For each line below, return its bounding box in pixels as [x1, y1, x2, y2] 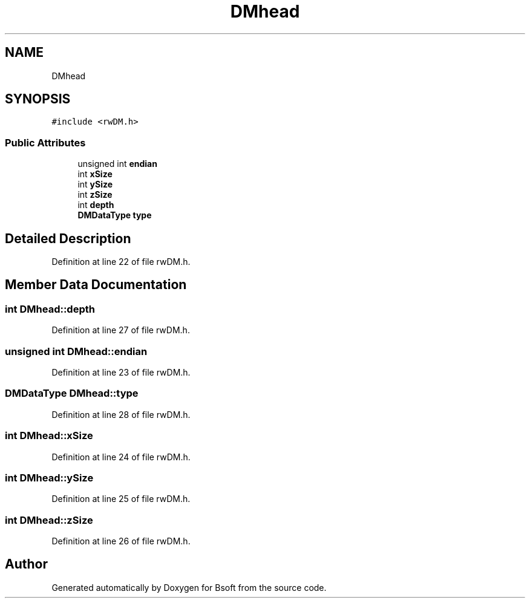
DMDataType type [77, 210, 152, 221]
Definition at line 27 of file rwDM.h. [51, 325, 190, 336]
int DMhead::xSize [5, 429, 93, 442]
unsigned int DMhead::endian [5, 345, 148, 357]
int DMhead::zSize [5, 513, 93, 526]
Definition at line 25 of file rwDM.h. [51, 494, 191, 504]
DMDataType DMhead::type [5, 387, 139, 400]
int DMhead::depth [5, 302, 95, 315]
